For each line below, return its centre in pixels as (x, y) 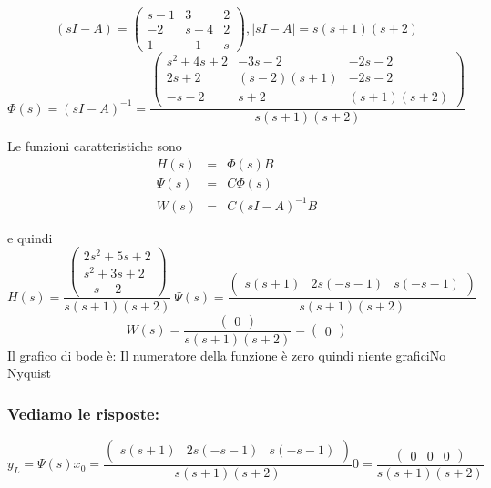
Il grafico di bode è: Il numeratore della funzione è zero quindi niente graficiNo (227, 355)
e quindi (30, 237)
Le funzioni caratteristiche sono (95, 146)
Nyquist (29, 373)
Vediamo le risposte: (83, 413)
